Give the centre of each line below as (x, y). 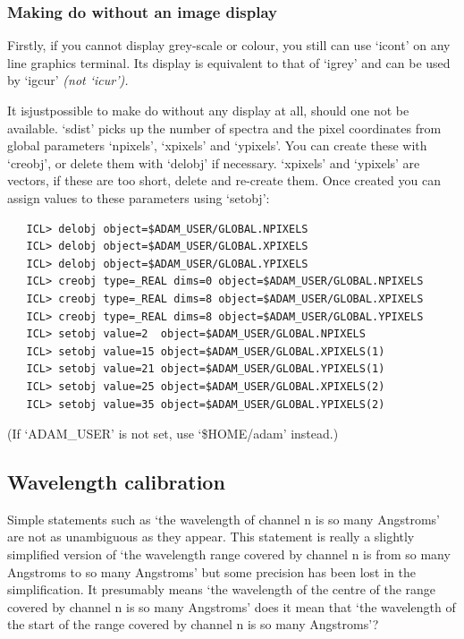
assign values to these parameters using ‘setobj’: (139, 197)
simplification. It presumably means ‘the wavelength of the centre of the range (222, 589)
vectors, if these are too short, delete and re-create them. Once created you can (224, 180)
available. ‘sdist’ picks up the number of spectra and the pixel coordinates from (224, 128)
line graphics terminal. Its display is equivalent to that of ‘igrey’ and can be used (229, 62)
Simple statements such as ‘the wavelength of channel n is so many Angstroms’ (224, 519)
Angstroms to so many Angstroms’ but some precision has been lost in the (211, 571)
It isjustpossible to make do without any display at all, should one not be (208, 110)
